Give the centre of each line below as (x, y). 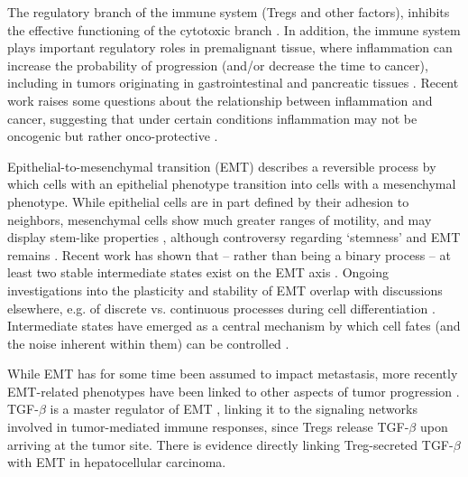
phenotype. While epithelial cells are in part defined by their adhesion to (208, 201)
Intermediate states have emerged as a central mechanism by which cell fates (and (234, 326)
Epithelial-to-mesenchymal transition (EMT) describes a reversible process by (222, 166)
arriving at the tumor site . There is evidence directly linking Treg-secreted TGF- (230, 444)
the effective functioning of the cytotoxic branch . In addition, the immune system (234, 29)
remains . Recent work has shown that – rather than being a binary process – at (229, 254)
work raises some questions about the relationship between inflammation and (220, 100)
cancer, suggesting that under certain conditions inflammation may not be (212, 118)
